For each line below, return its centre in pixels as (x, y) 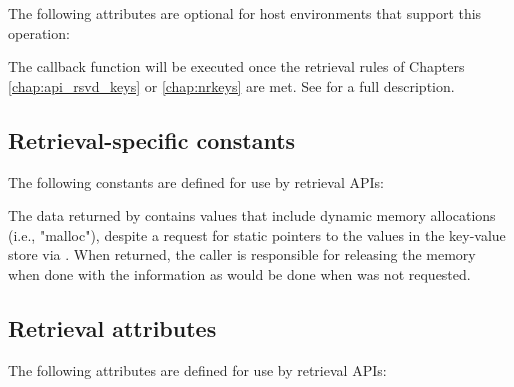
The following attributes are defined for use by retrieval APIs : (197, 369)
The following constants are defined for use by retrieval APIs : (196, 181)
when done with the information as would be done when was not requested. (239, 273)
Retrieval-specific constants (152, 139)
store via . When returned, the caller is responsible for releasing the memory (242, 254)
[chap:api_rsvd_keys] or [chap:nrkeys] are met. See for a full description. (231, 85)
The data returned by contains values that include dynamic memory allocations (252, 215)
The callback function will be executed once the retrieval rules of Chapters (236, 66)
